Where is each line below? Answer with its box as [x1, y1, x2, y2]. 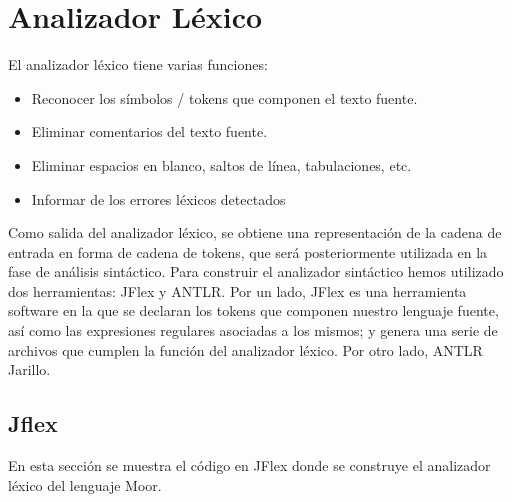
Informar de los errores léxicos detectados [31, 188, 286, 209]
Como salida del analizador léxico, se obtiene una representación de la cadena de [8, 222, 502, 243]
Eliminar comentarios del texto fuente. [31, 121, 268, 142]
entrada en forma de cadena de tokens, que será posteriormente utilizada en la [8, 241, 488, 262]
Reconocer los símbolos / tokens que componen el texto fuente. [31, 87, 418, 108]
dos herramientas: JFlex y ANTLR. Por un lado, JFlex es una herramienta [8, 280, 467, 301]
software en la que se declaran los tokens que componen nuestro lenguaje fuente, [8, 300, 499, 321]
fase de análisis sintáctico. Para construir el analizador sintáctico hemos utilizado [8, 261, 504, 282]
